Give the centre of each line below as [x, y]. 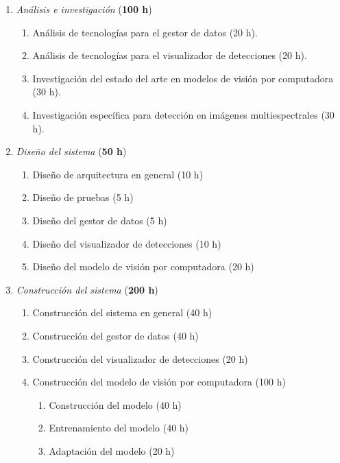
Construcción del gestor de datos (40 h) [116, 335]
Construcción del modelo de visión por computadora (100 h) [159, 382]
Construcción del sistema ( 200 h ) [87, 289]
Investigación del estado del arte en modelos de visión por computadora [183, 78]
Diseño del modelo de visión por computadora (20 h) [143, 266]
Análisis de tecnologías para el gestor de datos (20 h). [145, 32]
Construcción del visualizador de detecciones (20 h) [140, 358]
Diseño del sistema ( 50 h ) [71, 151]
